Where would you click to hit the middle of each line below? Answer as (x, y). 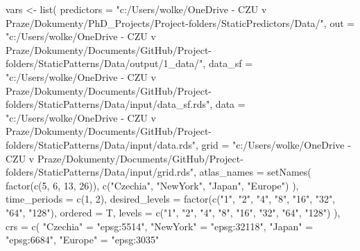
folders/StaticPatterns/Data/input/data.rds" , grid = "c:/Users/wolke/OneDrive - (178, 144)
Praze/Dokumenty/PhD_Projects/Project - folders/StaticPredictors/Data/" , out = (180, 22)
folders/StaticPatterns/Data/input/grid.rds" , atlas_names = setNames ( (158, 172)
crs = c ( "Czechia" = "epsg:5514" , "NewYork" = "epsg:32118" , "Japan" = (160, 226)
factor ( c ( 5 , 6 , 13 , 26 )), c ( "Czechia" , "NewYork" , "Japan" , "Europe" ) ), (152, 185)
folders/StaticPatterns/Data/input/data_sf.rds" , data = (126, 104)
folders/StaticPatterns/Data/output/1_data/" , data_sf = (129, 63)
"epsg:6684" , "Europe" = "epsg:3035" (83, 240)
